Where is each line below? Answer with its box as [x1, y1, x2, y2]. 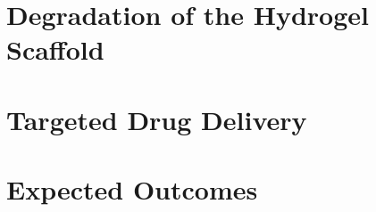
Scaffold [6, 31, 104, 68]
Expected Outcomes [6, 171, 258, 208]
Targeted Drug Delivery [6, 101, 307, 137]
